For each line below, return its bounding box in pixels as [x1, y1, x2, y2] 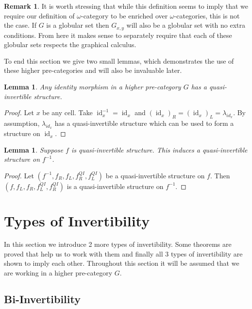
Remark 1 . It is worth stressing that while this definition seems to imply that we [4, 1, 249, 11]
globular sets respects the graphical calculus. [4, 39, 136, 50]
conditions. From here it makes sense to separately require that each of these [4, 30, 232, 40]
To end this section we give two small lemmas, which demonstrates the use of [4, 55, 234, 66]
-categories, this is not [174, 10, 240, 20]
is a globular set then [46, 20, 109, 30]
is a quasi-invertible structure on [67, 181, 164, 191]
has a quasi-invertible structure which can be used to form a [54, 118, 234, 128]
